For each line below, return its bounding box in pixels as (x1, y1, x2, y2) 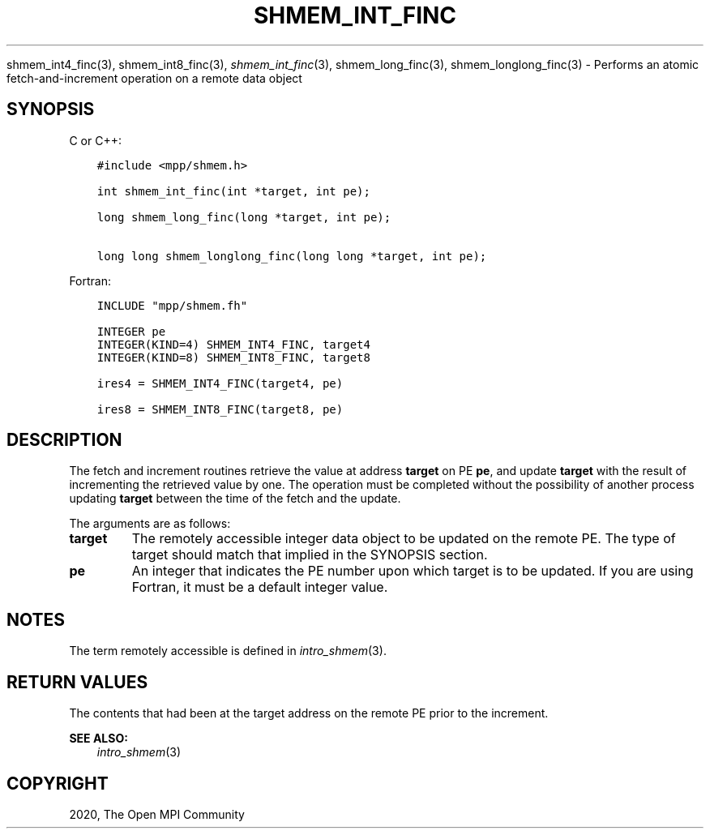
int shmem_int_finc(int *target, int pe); (96, 184, 370, 198)
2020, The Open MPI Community (69, 807, 245, 821)
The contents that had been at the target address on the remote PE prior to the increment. (69, 706, 549, 721)
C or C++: (69, 133, 122, 148)
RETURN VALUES (6, 671, 148, 692)
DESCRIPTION (6, 430, 122, 451)
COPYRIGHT (6, 773, 109, 794)
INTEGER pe (96, 324, 166, 338)
